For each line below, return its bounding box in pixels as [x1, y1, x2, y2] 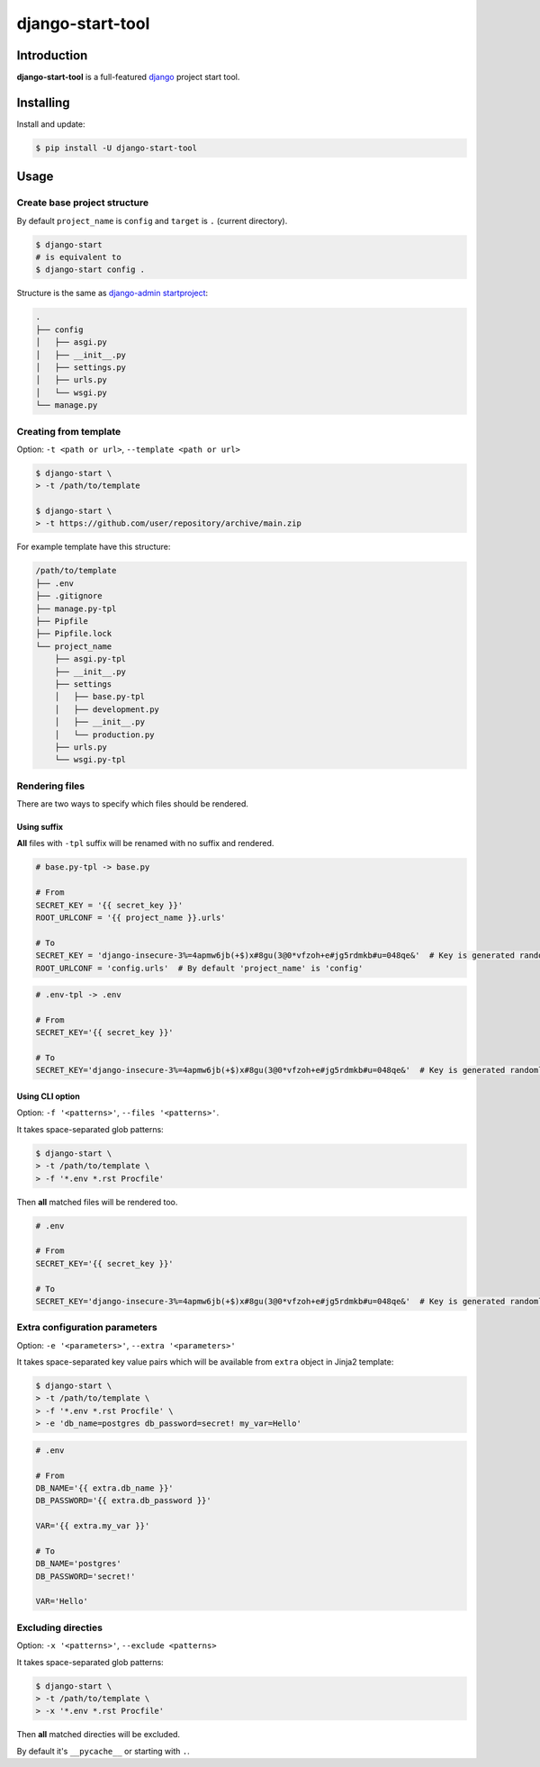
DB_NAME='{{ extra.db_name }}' [35, 1483, 175, 1493]
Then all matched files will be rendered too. [16, 1196, 178, 1207]
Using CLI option [16, 1091, 80, 1102]
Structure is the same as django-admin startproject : [16, 288, 209, 299]
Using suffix [16, 822, 63, 833]
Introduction [16, 48, 88, 63]
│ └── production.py [54, 729, 155, 740]
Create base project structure [16, 196, 149, 209]
